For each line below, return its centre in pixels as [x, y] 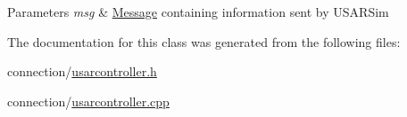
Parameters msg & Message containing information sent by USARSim [198, 12]
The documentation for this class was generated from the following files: [204, 41]
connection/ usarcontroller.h [82, 71]
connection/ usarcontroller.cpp [88, 101]
